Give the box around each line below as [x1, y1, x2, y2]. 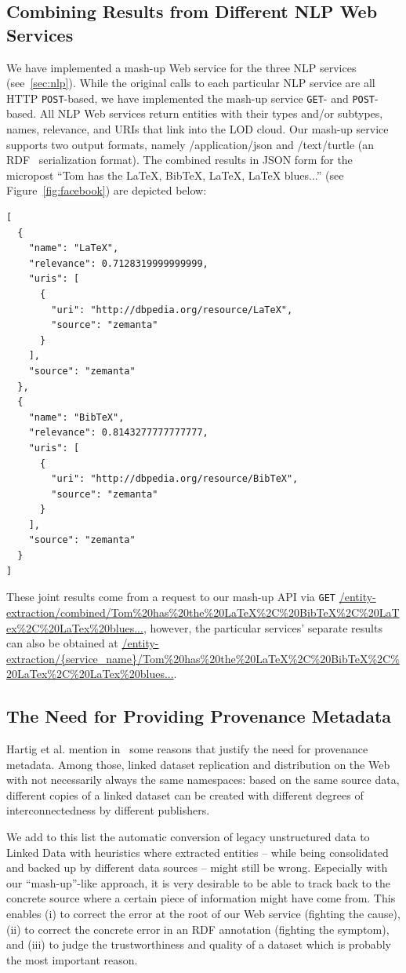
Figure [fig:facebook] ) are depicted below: [6, 182, 207, 199]
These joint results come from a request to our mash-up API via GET [6, 589, 336, 605]
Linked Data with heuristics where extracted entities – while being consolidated [6, 844, 389, 860]
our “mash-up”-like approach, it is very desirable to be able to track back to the [6, 874, 391, 891]
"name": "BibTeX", [28, 411, 125, 423]
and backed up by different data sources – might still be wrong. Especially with [6, 859, 388, 876]
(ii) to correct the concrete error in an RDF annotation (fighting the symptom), [6, 920, 390, 937]
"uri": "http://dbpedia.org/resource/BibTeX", [51, 473, 299, 485]
